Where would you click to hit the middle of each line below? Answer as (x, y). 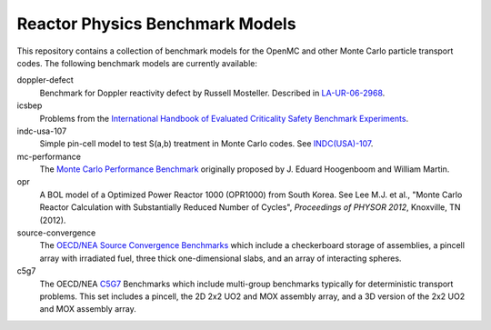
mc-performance (49, 156)
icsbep (30, 105)
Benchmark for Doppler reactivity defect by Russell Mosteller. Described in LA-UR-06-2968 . (212, 93)
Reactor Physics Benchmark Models (156, 24)
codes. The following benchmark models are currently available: (137, 63)
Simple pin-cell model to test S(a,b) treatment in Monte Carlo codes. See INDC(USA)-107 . (206, 144)
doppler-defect (45, 80)
